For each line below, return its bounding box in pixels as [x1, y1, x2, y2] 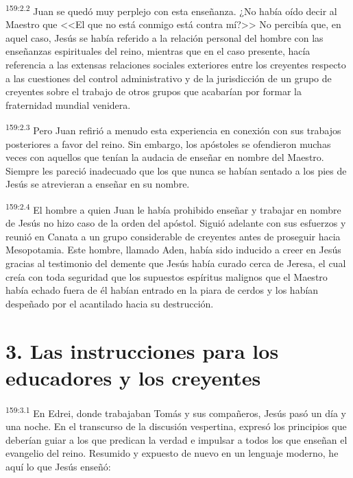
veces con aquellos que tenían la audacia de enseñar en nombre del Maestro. [5, 150, 324, 164]
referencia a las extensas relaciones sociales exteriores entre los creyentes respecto [5, 58, 346, 72]
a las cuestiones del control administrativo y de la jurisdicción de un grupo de [5, 71, 332, 85]
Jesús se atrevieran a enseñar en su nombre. [5, 177, 190, 191]
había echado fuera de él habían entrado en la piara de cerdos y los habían [5, 283, 319, 297]
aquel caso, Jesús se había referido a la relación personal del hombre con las [5, 30, 324, 45]
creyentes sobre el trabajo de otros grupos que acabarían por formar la [5, 84, 302, 99]
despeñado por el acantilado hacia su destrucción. [5, 296, 214, 310]
